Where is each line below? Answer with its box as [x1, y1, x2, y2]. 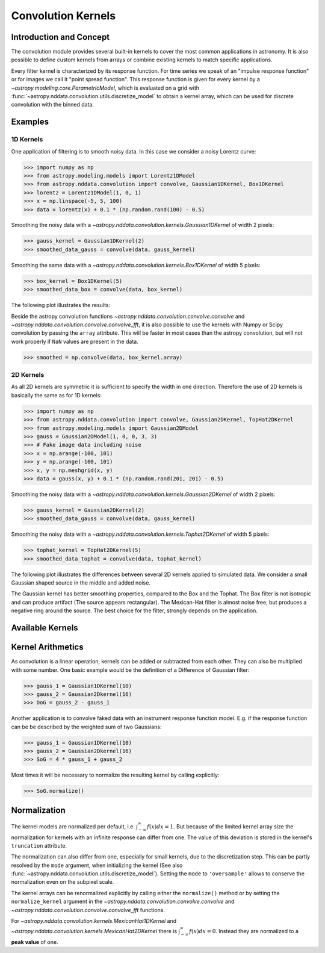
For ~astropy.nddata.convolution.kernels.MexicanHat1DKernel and [11, 917, 177, 925]
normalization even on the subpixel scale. [11, 878, 114, 886]
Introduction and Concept [11, 32, 110, 42]
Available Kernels [11, 623, 78, 633]
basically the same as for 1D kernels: [11, 391, 102, 399]
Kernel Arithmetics [11, 642, 84, 653]
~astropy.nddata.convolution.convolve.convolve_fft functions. [11, 906, 166, 913]
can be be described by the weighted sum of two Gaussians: [11, 723, 162, 730]
